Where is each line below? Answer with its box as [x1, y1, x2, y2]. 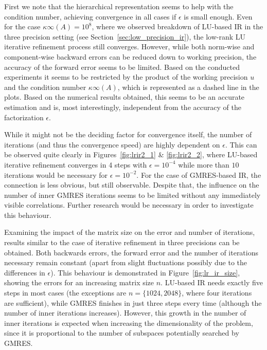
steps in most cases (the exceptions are [4, 287, 127, 298]
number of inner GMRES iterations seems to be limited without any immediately [4, 189, 261, 200]
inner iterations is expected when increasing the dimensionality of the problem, [4, 317, 253, 328]
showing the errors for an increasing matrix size [4, 277, 154, 288]
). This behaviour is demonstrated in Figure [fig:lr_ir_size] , [50, 267, 240, 278]
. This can [225, 139, 257, 150]
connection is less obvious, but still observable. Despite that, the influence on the [4, 179, 259, 190]
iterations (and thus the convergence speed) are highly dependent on [4, 139, 220, 150]
